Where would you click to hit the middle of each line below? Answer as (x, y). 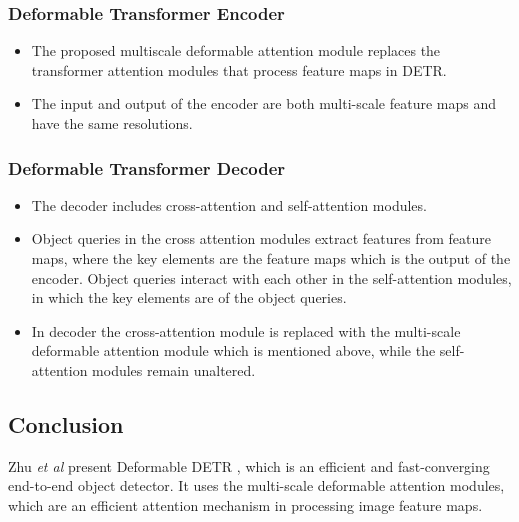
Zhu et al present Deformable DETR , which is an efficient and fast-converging (249, 465)
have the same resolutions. (112, 123)
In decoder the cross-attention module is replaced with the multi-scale (246, 330)
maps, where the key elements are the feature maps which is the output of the (271, 258)
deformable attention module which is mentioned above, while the (233, 350)
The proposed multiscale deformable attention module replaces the (236, 50)
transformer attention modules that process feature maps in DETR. (239, 69)
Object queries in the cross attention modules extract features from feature (261, 238)
